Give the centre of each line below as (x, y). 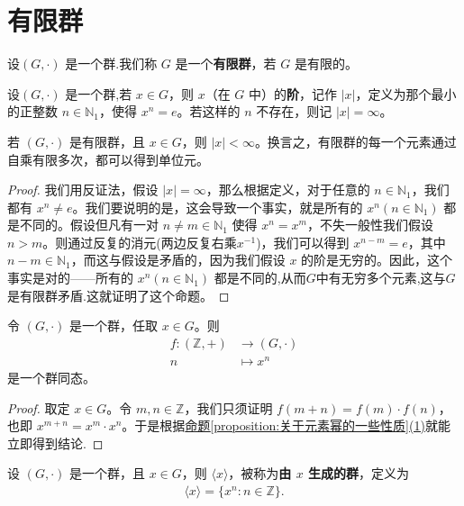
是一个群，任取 (113, 325)
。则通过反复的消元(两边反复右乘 (140, 242)
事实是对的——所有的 (70, 278)
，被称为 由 (260, 473)
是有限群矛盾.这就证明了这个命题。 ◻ (118, 295)
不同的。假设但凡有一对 (89, 225)
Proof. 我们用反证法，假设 (83, 190)
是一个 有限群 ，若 (226, 63)
